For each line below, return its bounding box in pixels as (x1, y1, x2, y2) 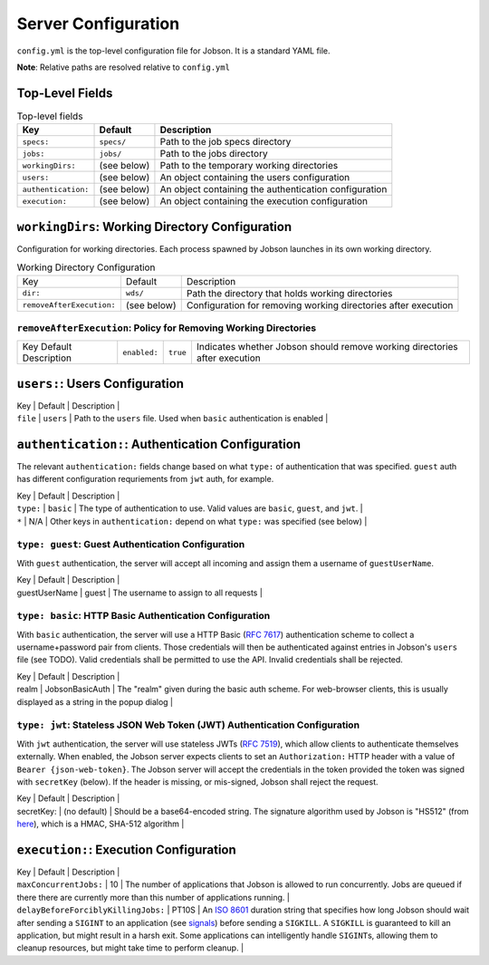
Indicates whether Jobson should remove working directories (196, 341, 459, 353)
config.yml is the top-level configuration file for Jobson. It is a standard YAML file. (16, 45, 331, 56)
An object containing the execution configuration (159, 195, 369, 207)
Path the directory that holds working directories (186, 286, 393, 299)
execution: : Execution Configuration (16, 842, 237, 857)
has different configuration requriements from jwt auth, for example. (16, 474, 274, 485)
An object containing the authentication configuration (159, 183, 388, 196)
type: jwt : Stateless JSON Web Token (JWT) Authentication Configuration (16, 719, 360, 731)
